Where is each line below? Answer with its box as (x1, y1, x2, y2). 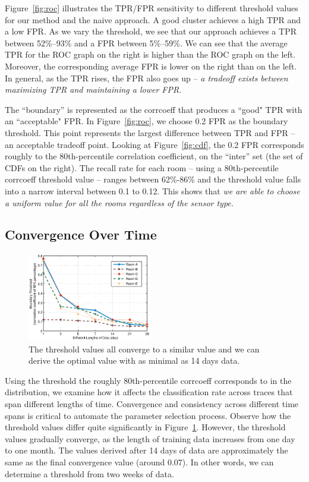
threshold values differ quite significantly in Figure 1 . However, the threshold (5, 421, 286, 433)
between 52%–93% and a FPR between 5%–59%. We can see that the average (5, 36, 288, 49)
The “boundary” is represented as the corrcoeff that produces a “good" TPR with (5, 103, 302, 115)
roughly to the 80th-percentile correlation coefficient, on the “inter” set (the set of (5, 150, 303, 162)
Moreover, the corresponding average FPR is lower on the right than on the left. (5, 59, 297, 72)
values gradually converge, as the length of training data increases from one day (5, 432, 295, 445)
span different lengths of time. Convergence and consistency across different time (5, 398, 299, 410)
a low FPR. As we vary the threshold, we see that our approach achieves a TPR (5, 25, 297, 37)
